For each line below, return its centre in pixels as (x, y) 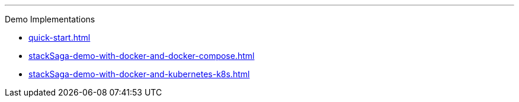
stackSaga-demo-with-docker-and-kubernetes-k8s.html (139, 74)
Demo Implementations (50, 19)
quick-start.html (60, 37)
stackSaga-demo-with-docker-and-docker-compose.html (142, 56)
